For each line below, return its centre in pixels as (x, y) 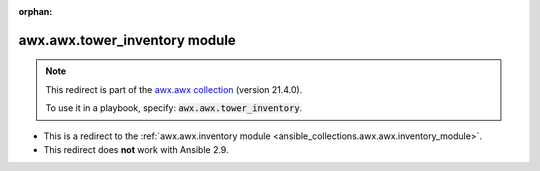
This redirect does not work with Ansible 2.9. (136, 149)
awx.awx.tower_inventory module (127, 40)
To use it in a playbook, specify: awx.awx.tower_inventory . (174, 108)
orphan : (35, 11)
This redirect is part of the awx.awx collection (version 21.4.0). (174, 89)
